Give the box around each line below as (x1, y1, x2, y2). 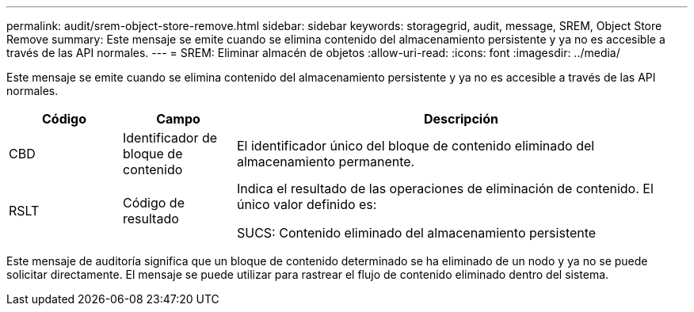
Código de (122, 195, 185, 211)
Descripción (423, 111, 498, 127)
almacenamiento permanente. (236, 154, 415, 169)
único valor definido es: (236, 196, 377, 212)
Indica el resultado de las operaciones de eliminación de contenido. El (236, 181, 654, 196)
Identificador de (122, 130, 218, 146)
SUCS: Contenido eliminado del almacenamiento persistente (236, 225, 597, 241)
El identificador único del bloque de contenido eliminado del (236, 138, 595, 154)
